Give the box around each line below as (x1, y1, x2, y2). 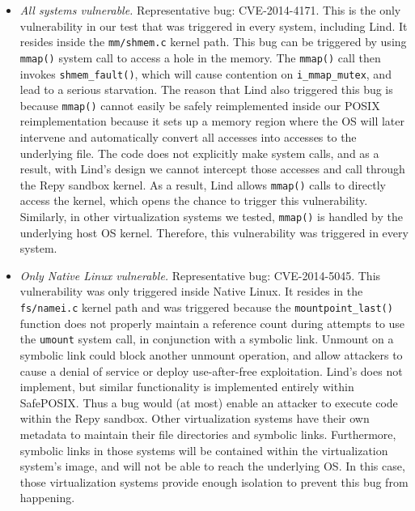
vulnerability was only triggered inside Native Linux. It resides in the (19, 283, 363, 300)
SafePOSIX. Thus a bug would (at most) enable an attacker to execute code (19, 394, 398, 411)
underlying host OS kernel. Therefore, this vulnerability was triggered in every (19, 224, 409, 241)
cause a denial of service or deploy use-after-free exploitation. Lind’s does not (19, 362, 403, 379)
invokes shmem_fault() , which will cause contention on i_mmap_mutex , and (19, 65, 392, 82)
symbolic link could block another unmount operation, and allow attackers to (19, 346, 403, 363)
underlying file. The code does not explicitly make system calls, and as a (19, 144, 379, 161)
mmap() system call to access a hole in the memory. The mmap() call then (19, 49, 381, 66)
